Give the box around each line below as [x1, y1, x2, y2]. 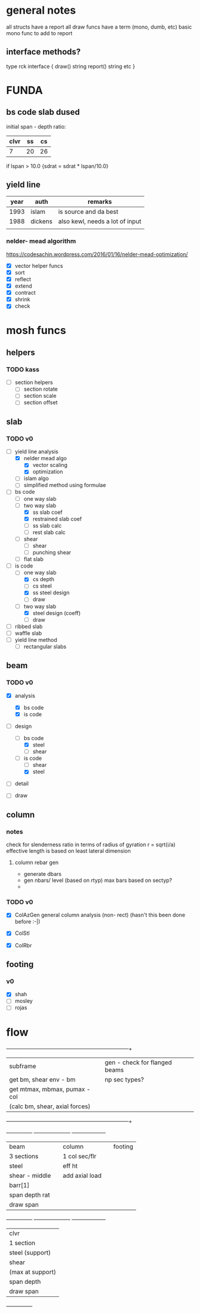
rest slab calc [32, 528, 66, 536]
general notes [6, 4, 76, 17]
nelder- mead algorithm [6, 237, 76, 245]
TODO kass [6, 365, 40, 373]
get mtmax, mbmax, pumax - [9, 1085, 91, 1093]
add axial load [62, 1171, 102, 1180]
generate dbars [23, 871, 62, 878]
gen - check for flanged [104, 1058, 173, 1066]
